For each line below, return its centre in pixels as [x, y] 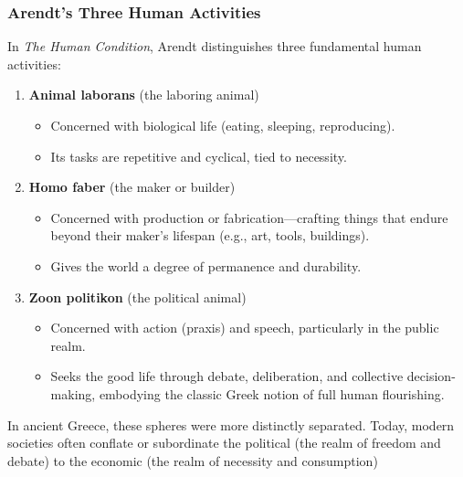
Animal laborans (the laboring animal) [144, 95]
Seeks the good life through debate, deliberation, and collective [227, 376]
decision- [431, 376]
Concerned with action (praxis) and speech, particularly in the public [245, 328]
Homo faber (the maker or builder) [132, 187]
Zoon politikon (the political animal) [137, 297]
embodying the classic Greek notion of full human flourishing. [272, 393]
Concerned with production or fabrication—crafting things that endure [249, 217]
